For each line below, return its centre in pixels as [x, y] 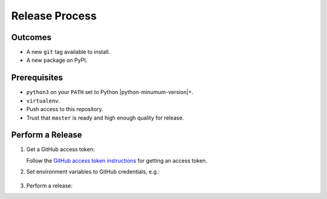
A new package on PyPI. [57, 60]
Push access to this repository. [65, 109]
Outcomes [31, 37]
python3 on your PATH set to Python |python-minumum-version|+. [110, 92]
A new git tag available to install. [68, 52]
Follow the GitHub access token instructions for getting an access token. [117, 160]
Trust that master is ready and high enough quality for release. [105, 118]
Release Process [54, 16]
